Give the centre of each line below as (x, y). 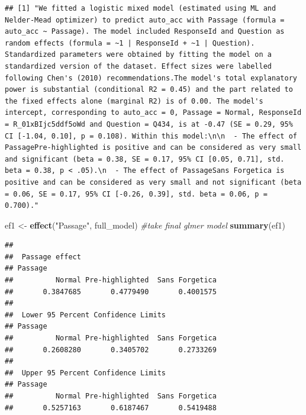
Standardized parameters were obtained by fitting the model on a (138, 55)
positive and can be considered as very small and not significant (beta (153, 182)
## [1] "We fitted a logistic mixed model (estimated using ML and (141, 8)
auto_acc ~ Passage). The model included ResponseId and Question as (145, 32)
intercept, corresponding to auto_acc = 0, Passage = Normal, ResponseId (153, 113)
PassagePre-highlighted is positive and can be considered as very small (153, 148)
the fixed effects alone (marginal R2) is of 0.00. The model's (134, 101)
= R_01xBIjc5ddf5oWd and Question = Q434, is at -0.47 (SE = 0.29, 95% (149, 124)
